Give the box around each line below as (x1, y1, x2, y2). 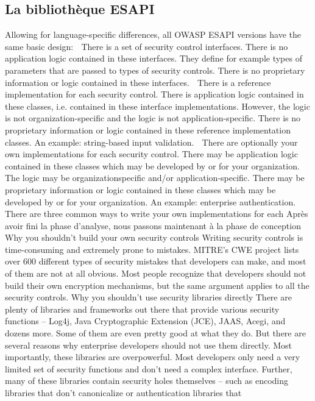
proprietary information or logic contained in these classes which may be (5, 183, 276, 196)
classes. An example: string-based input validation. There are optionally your (5, 135, 298, 148)
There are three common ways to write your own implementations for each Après (5, 207, 308, 220)
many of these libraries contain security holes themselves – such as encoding (5, 374, 289, 387)
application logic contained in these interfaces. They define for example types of (5, 52, 302, 65)
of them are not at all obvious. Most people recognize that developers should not (5, 267, 306, 280)
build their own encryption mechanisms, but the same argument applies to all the (5, 279, 310, 291)
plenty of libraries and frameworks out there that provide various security (5, 302, 280, 315)
